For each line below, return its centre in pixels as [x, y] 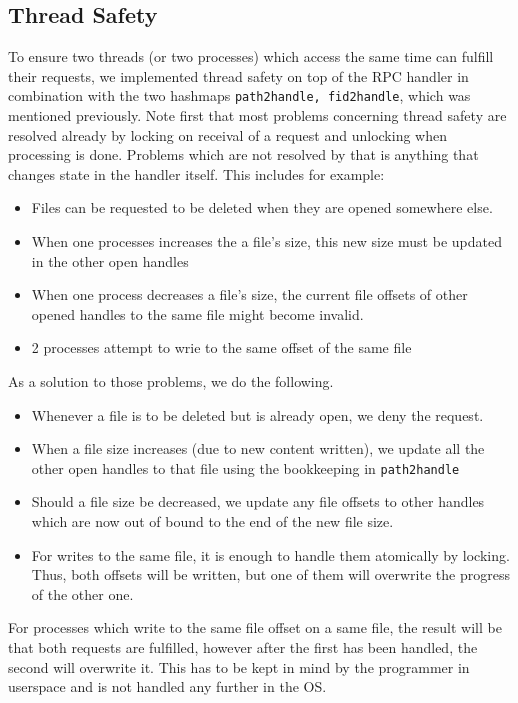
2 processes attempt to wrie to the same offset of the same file [221, 347]
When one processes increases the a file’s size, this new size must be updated [266, 241]
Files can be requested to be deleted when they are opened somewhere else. [262, 207]
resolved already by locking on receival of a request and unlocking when [227, 134]
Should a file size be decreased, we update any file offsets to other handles [258, 501]
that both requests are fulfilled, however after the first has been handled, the [243, 646]
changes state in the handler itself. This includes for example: [196, 173]
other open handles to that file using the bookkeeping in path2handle [245, 467]
